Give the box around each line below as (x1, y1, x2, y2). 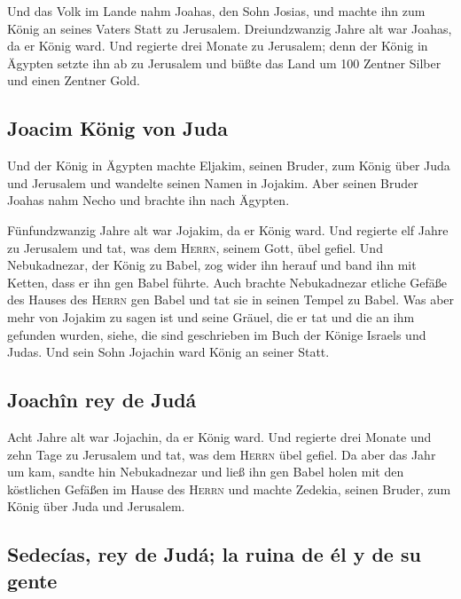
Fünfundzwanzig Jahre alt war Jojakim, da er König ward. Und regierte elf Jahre (7, 220, 449, 239)
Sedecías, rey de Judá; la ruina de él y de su (7, 540, 421, 568)
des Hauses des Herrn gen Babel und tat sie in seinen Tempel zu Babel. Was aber (7, 290, 455, 309)
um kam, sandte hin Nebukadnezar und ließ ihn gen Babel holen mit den (7, 462, 404, 481)
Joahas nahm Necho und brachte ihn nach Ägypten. (7, 191, 290, 209)
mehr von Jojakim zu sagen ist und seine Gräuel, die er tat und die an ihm (7, 307, 415, 326)
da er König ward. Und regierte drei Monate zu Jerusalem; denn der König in (7, 36, 428, 55)
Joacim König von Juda (7, 114, 229, 142)
